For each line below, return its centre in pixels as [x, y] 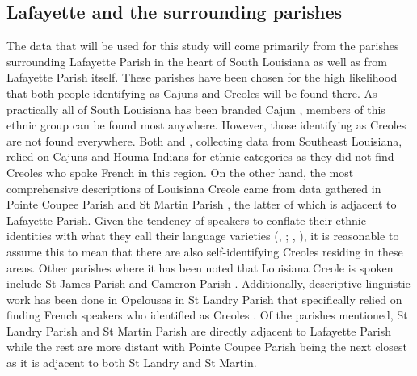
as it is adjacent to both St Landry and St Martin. [132, 363]
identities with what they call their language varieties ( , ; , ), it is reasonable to [203, 236]
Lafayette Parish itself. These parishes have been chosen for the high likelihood [202, 77]
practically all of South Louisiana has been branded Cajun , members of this [196, 109]
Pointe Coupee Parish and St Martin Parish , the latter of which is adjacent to [202, 204]
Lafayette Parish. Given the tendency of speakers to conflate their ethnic [186, 220]
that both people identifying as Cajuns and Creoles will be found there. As [192, 93]
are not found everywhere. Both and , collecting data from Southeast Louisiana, [204, 140]
